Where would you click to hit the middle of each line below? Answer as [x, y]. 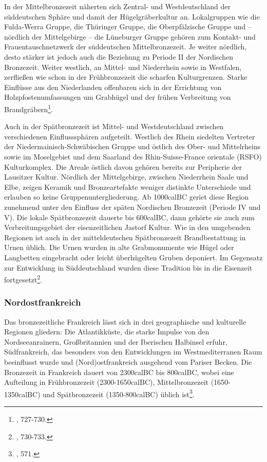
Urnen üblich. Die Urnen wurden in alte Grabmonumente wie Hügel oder [119, 247]
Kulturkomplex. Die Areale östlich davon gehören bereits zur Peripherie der [123, 166]
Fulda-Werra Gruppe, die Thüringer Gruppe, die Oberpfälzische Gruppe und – [128, 26]
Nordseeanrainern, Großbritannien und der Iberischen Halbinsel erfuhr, [116, 341]
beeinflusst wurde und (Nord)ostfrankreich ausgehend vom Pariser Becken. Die [128, 361]
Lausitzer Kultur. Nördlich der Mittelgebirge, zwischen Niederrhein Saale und [126, 177]
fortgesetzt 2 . [23, 279]
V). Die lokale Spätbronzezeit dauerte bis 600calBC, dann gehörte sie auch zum [129, 217]
